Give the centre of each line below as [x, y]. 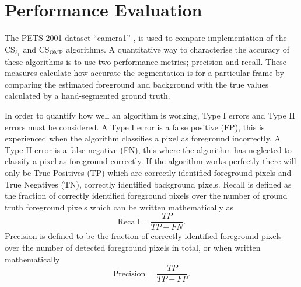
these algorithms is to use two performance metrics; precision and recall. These [146, 61]
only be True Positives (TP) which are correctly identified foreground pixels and [148, 172]
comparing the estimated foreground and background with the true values [137, 84]
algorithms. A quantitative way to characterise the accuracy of [178, 49]
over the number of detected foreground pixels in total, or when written [133, 247]
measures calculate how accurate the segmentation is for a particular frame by [144, 73]
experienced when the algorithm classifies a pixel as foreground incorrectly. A [143, 138]
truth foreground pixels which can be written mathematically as [119, 207]
